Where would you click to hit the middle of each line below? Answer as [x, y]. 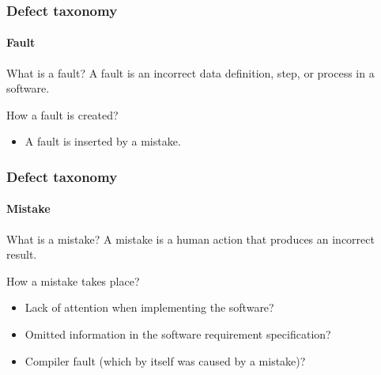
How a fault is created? [62, 114]
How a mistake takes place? [73, 280]
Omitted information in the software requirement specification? [178, 334]
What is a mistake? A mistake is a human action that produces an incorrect [190, 239]
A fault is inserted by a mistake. [103, 141]
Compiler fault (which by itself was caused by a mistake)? [165, 360]
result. [22, 254]
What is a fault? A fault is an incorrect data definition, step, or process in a [190, 72]
